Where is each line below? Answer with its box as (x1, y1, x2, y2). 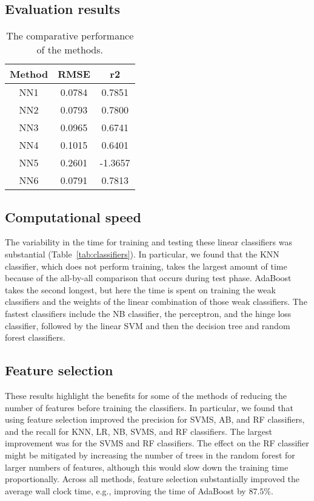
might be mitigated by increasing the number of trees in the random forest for (5, 448, 295, 461)
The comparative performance (6, 29, 134, 43)
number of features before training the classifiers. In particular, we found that (5, 401, 293, 414)
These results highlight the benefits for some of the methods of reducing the (5, 389, 287, 401)
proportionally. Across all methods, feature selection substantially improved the (5, 472, 300, 485)
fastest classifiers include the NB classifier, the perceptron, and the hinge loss (5, 307, 292, 319)
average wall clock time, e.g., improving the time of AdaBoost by (5, 484, 246, 497)
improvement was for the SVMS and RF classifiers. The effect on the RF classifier (5, 437, 309, 449)
